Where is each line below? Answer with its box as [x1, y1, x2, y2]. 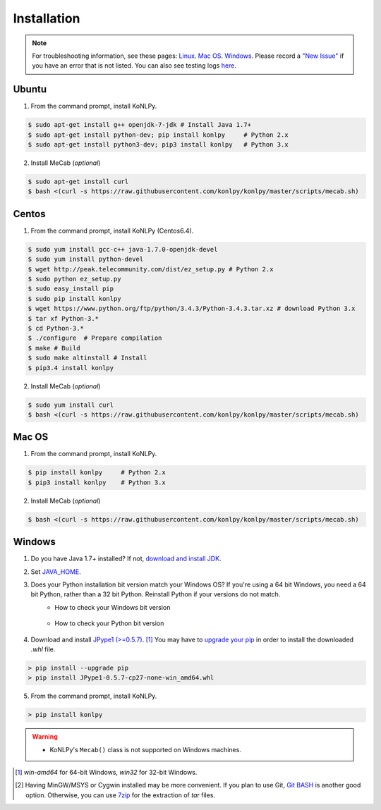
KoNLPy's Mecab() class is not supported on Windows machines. [49, 745, 241, 754]
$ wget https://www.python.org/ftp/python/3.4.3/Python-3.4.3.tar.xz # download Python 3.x [28, 305, 356, 313]
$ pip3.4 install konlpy [28, 364, 114, 372]
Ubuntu [13, 83, 47, 95]
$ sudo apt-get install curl [28, 177, 129, 185]
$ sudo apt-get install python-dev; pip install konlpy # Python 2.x [28, 130, 289, 139]
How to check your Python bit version [54, 619, 164, 627]
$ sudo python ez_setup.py [28, 275, 121, 283]
